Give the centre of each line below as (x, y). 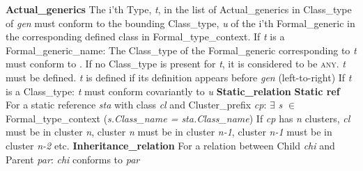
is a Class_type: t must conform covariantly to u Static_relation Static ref (173, 91)
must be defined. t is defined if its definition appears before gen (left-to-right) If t (179, 77)
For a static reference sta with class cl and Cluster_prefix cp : (136, 105)
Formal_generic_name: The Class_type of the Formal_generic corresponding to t (181, 50)
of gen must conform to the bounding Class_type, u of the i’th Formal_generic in (180, 23)
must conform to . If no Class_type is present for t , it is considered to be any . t (176, 64)
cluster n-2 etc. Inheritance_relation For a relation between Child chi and (170, 145)
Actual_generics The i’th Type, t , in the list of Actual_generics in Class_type (179, 9)
